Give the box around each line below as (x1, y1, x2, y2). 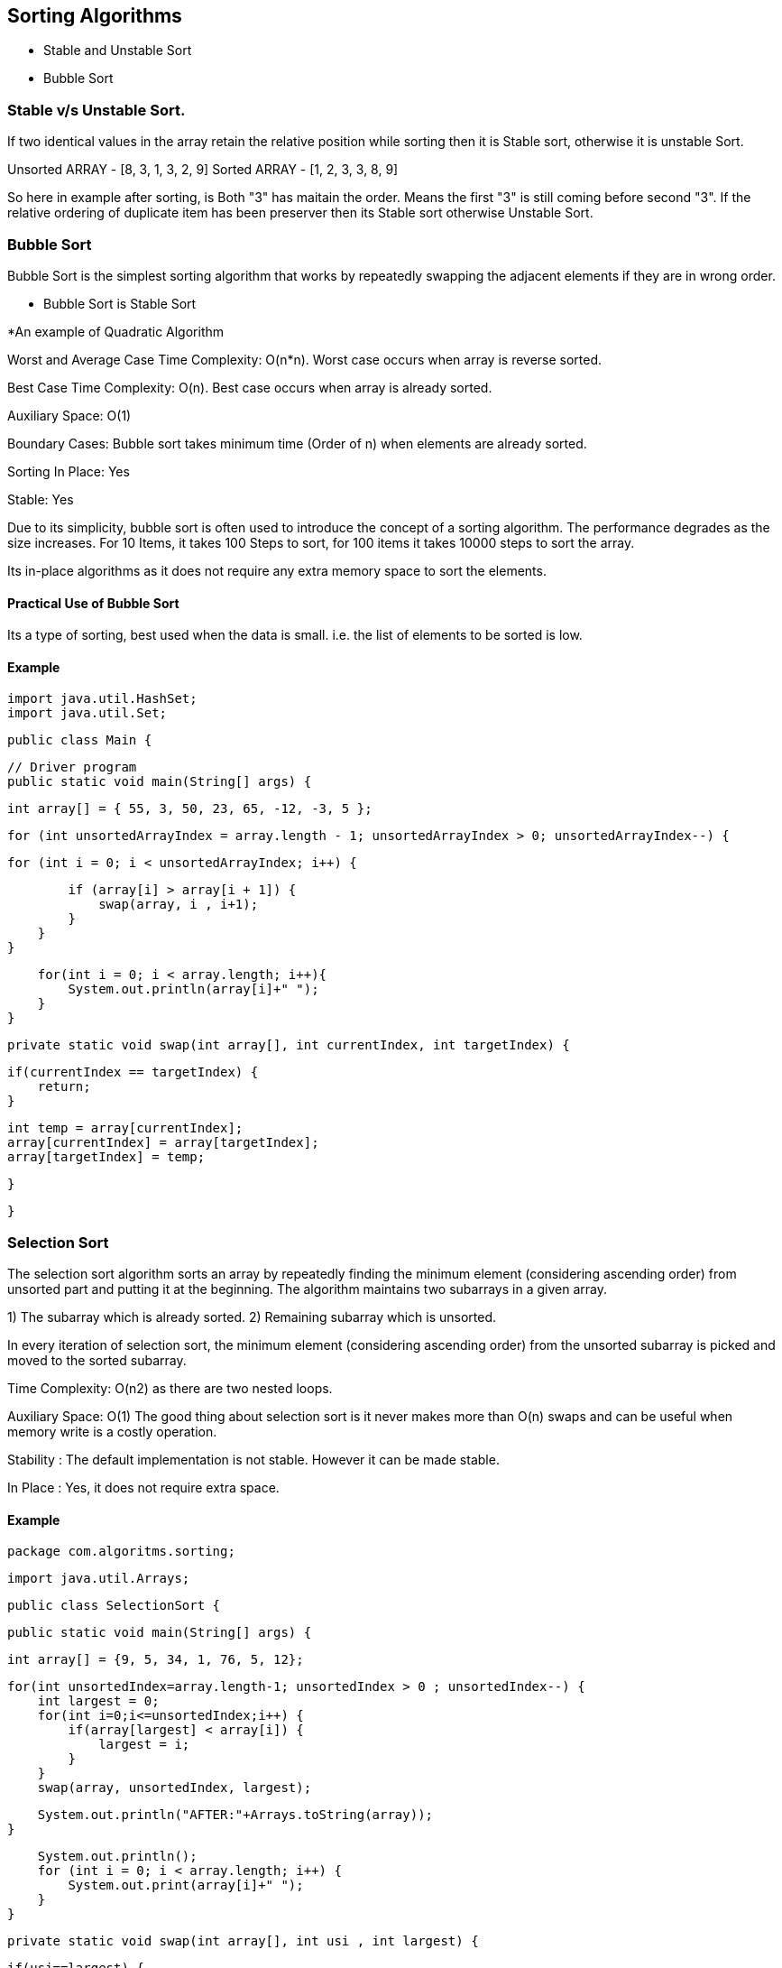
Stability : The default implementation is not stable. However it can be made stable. (7, 1452, 500, 1468)
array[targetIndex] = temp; (7, 1150, 206, 1165)
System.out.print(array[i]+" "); (68, 1878, 304, 1893)
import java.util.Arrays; (7, 1571, 190, 1586)
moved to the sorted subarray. (7, 1353, 187, 1369)
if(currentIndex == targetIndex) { (7, 1065, 259, 1080)
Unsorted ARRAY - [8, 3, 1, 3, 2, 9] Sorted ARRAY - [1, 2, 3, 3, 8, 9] (7, 162, 399, 178)
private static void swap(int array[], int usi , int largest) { (7, 1934, 479, 1949)
